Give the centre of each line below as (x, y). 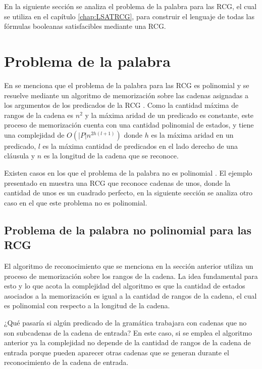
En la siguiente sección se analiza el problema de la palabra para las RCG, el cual (130, 6)
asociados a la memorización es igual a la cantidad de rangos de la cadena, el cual (130, 295)
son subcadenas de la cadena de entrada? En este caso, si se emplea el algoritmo (128, 332)
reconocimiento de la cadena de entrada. (66, 362)
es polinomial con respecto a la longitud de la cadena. (87, 305)
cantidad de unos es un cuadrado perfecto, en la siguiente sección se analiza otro (128, 193)
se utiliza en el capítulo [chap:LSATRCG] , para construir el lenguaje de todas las (129, 16)
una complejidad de (34, 134)
